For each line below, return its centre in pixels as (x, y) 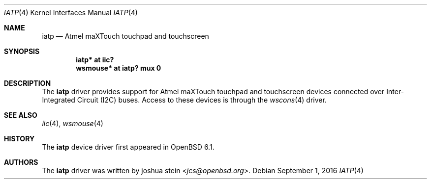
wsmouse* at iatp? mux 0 (119, 68)
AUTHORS (21, 162)
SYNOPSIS (22, 51)
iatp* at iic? (95, 60)
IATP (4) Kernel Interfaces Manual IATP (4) (71, 13)
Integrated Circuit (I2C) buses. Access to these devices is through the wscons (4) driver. (184, 100)
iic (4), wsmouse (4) (73, 123)
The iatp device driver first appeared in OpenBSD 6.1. (128, 147)
